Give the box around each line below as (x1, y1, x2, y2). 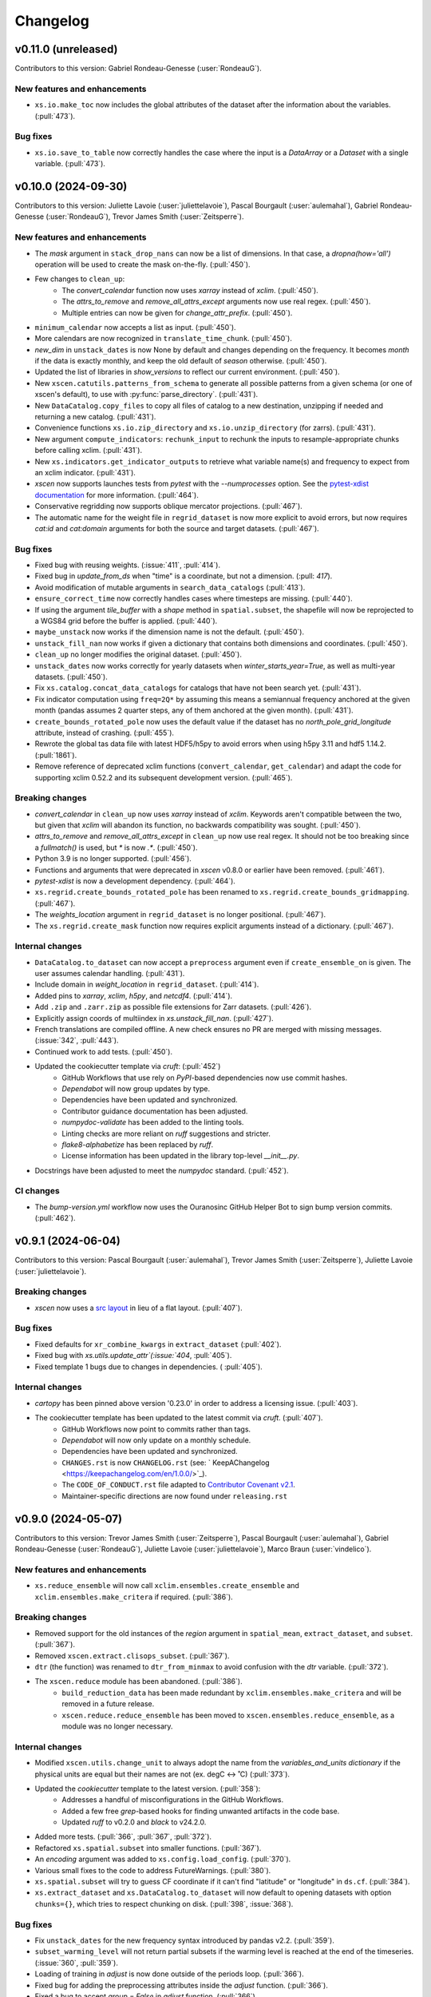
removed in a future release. (61, 1699, 155, 1709)
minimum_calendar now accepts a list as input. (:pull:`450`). (34, 322, 236, 332)
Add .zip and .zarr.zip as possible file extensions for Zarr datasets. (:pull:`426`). (34, 1002, 312, 1012)
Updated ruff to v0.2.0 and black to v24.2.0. (61, 1817, 207, 1827)
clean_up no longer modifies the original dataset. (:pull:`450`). (34, 649, 243, 659)
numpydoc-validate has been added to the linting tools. (61, 1118, 244, 1127)
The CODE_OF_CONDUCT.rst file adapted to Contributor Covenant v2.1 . (61, 1480, 295, 1490)
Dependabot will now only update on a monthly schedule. (61, 1435, 251, 1445)
